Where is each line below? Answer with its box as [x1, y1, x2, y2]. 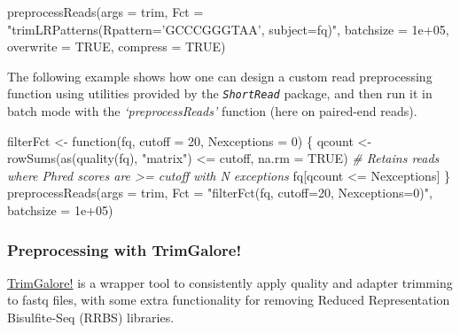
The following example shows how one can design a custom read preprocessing [7, 66, 433, 85]
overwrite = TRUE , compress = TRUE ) [7, 37, 226, 56]
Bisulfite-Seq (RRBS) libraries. [7, 308, 175, 326]
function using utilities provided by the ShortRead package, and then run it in [7, 84, 433, 103]
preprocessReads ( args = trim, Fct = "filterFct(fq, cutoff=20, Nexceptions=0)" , [7, 183, 433, 202]
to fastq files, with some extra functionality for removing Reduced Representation [7, 290, 450, 309]
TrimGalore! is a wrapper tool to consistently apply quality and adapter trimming [7, 273, 453, 291]
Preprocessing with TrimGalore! [7, 238, 242, 260]
